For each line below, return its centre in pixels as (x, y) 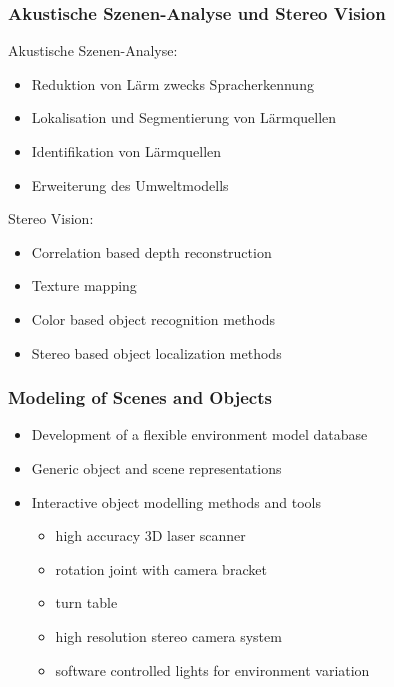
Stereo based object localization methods (156, 352)
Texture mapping (84, 285)
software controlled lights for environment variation (212, 669)
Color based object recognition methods (153, 318)
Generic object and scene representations (156, 467)
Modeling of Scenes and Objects (140, 397)
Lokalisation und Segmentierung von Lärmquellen (184, 117)
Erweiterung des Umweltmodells (130, 184)
